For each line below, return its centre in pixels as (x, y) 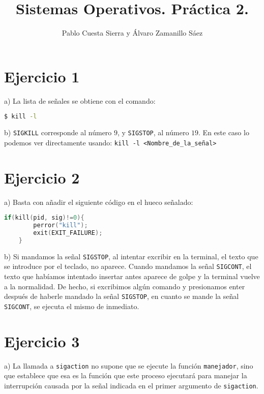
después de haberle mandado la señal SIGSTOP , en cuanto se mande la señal (122, 296)
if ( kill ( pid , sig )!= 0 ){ (44, 218)
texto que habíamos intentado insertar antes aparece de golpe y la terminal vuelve (132, 276)
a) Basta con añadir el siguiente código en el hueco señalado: (99, 202)
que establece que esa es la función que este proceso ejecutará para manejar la (126, 375)
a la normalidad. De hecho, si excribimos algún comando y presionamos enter (125, 286)
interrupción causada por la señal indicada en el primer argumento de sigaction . (131, 385)
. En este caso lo (224, 132)
